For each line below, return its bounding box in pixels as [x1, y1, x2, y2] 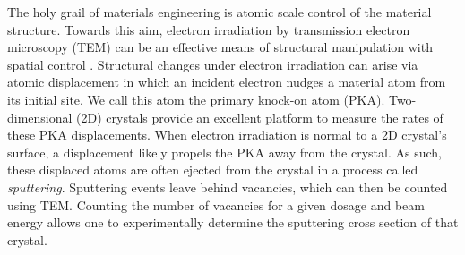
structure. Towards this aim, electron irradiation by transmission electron [7, 20, 410, 38]
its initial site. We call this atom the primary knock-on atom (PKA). [7, 89, 385, 108]
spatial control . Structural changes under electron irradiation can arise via [7, 55, 418, 73]
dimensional [7, 107, 73, 126]
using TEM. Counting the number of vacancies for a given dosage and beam [7, 195, 426, 214]
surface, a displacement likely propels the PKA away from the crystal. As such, [7, 142, 442, 161]
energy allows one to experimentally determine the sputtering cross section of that [7, 213, 459, 232]
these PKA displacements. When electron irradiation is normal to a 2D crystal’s [7, 125, 447, 144]
